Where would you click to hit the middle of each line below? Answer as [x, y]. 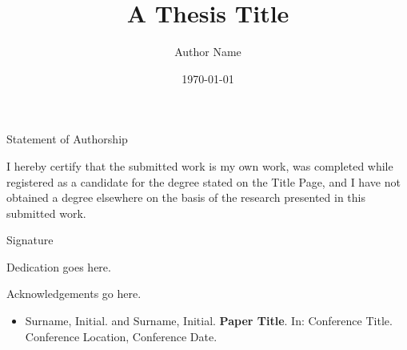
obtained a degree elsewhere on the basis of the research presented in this [186, 197]
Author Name [208, 52]
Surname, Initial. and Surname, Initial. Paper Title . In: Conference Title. [209, 321]
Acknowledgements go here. [74, 294]
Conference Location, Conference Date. [121, 336]
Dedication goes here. [59, 266]
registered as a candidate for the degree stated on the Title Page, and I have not [203, 181]
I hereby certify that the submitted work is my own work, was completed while [200, 165]
